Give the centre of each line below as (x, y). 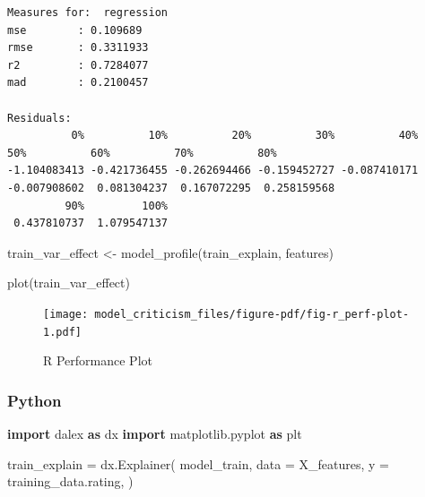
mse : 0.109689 (75, 30)
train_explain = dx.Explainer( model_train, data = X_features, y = (199, 463)
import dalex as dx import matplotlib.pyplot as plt (155, 434)
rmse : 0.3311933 (78, 48)
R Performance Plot (98, 360)
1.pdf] (62, 332)
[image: (66, 314)
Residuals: (39, 118)
